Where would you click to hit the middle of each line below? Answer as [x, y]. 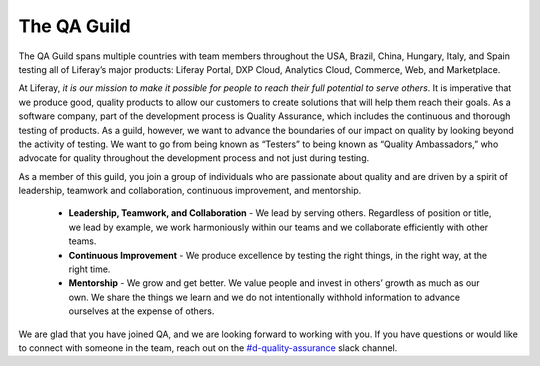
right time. [89, 269]
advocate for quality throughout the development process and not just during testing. [194, 158]
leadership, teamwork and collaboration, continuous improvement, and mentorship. [190, 191]
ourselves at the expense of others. [141, 311]
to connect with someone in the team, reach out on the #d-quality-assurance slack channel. [208, 347]
